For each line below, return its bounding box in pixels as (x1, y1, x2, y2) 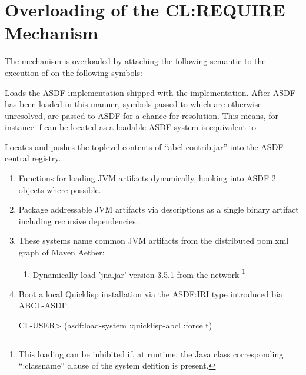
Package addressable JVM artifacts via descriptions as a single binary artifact (18, 203, 299, 215)
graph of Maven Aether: (18, 246, 105, 258)
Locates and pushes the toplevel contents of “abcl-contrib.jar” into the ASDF (5, 140, 284, 152)
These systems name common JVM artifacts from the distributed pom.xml (18, 234, 289, 247)
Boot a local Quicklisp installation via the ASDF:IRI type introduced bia (18, 287, 283, 300)
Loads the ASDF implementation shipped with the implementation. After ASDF (5, 86, 295, 98)
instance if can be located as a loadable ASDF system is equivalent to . (5, 121, 261, 133)
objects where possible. (18, 183, 101, 195)
